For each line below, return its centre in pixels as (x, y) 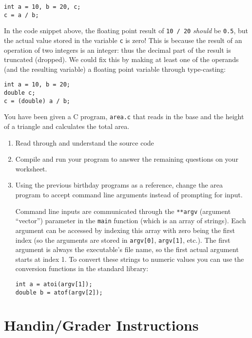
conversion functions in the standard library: (82, 268)
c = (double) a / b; (37, 101)
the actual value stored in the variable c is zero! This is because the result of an (123, 40)
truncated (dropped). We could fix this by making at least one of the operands (121, 59)
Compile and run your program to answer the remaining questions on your (127, 159)
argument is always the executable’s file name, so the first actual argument (127, 249)
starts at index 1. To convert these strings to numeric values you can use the (130, 259)
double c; (20, 93)
